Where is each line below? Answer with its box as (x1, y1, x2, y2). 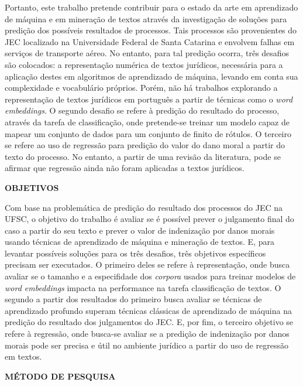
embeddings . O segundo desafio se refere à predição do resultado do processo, (5, 104, 280, 117)
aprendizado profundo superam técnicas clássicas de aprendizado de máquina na (5, 304, 292, 316)
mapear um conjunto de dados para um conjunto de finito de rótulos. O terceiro (5, 127, 291, 139)
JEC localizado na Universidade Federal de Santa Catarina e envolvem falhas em (5, 35, 295, 47)
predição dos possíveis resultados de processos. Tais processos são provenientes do (5, 24, 297, 36)
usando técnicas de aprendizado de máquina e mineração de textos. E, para (5, 235, 274, 248)
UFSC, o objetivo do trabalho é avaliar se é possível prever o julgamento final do (5, 213, 294, 225)
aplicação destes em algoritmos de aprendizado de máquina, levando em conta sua (5, 70, 298, 82)
